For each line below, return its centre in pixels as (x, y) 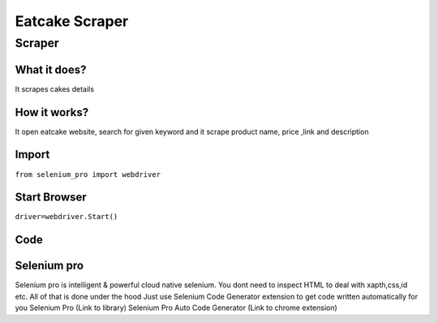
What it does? (51, 69)
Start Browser (51, 198)
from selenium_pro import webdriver (88, 174)
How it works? (52, 112)
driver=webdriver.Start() (67, 217)
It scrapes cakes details (55, 88)
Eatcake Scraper (72, 21)
